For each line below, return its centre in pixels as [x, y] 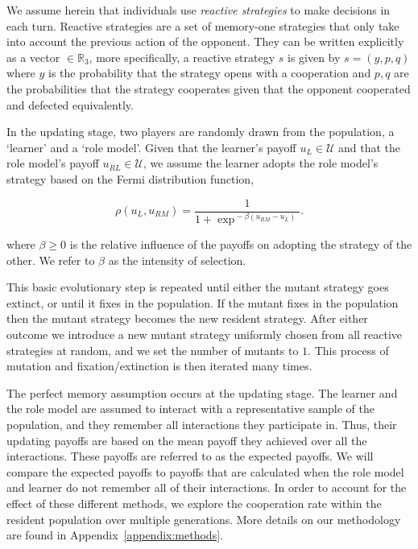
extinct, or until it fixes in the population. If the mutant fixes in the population [203, 302]
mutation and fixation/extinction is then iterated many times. [159, 366]
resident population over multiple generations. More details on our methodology [204, 519]
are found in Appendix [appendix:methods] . [115, 535]
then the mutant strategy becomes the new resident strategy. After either [187, 318]
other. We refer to [51, 260]
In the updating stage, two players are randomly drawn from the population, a [201, 132]
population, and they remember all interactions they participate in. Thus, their [202, 424]
